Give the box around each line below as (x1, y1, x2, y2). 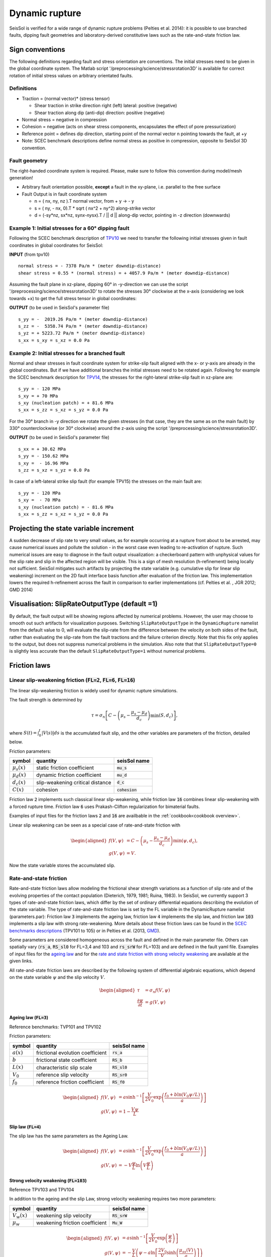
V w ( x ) (12, 1212, 28, 1220)
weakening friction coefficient (36, 1219, 107, 1226)
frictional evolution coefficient (36, 1049, 107, 1056)
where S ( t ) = (9, 730, 37, 736)
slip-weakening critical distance (36, 779, 111, 786)
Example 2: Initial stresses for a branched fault (9, 349, 125, 356)
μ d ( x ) (12, 772, 26, 779)
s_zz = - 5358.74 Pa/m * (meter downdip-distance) (18, 323, 148, 329)
